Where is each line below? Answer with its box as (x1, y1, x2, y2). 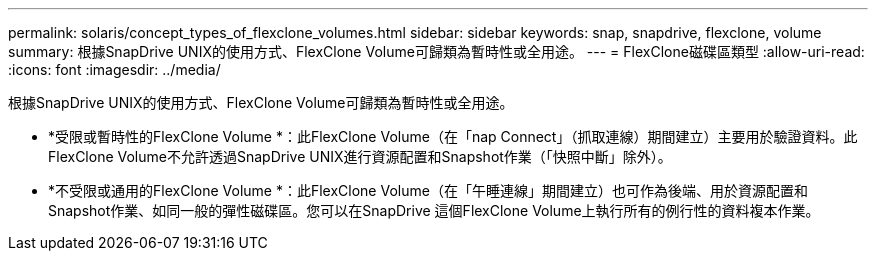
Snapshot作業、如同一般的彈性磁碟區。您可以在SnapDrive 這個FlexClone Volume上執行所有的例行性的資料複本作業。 (48, 202, 820, 219)
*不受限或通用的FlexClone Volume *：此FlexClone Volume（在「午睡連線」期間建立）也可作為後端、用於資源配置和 (48, 182, 808, 199)
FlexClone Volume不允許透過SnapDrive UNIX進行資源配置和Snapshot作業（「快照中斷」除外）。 (48, 148, 672, 165)
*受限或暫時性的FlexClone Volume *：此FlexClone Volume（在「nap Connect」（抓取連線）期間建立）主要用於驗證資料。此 (48, 128, 858, 145)
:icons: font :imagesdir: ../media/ (8, 61, 221, 78)
